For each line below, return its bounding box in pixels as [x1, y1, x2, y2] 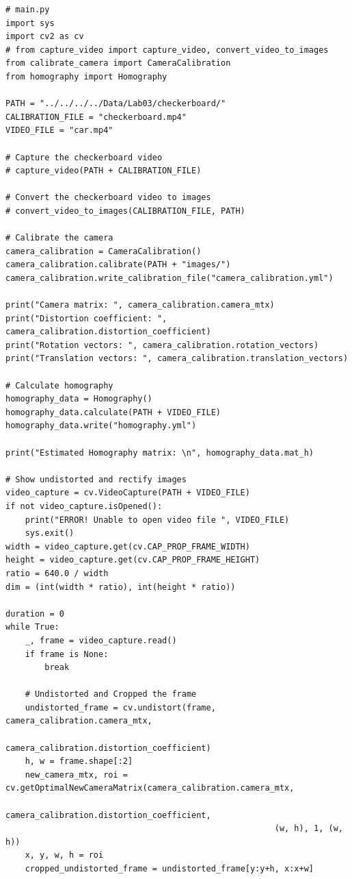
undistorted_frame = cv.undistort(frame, [25, 702, 216, 713]
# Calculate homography [5, 380, 113, 391]
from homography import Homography [5, 71, 167, 82]
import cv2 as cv [5, 32, 84, 42]
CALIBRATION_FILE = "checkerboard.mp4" [5, 112, 187, 122]
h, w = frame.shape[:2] [25, 756, 133, 767]
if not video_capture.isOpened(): [5, 501, 163, 511]
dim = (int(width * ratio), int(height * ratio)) [5, 582, 236, 592]
